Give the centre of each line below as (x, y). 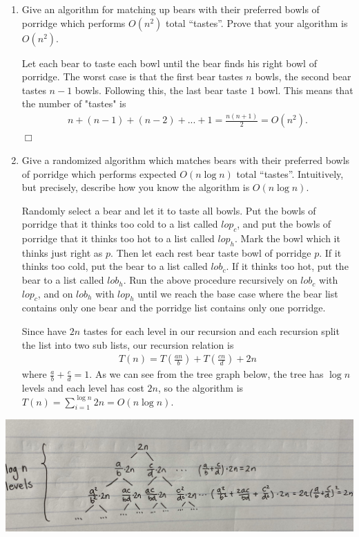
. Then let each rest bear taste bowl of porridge (211, 252)
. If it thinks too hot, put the (287, 266)
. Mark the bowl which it (288, 238)
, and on (55, 293)
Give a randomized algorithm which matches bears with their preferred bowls (186, 160)
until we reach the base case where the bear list (238, 293)
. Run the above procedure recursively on (210, 280)
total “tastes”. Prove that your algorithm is (256, 22)
